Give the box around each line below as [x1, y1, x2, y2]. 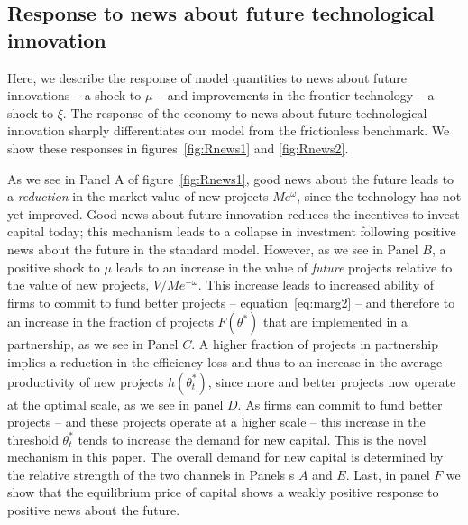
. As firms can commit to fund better [237, 394, 443, 413]
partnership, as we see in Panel [7, 335, 179, 354]
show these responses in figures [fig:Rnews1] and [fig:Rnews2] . [7, 138, 349, 157]
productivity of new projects [7, 372, 164, 391]
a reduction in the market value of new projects [7, 187, 269, 206]
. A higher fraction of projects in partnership [191, 335, 438, 354]
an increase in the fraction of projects [7, 312, 214, 331]
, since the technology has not [297, 187, 462, 206]
